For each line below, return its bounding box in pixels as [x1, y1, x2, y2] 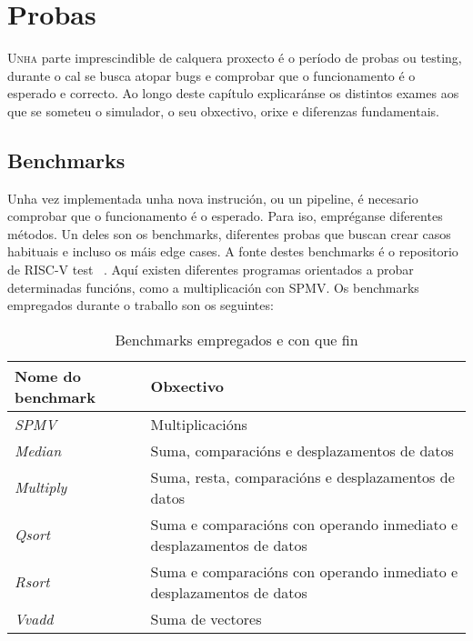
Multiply [15, 476, 67, 498]
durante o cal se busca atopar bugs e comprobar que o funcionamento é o [7, 65, 416, 85]
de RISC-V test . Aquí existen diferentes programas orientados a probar [7, 260, 414, 279]
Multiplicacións [150, 413, 247, 435]
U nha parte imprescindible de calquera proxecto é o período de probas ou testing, [7, 48, 462, 67]
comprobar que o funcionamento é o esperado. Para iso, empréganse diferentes [7, 206, 443, 225]
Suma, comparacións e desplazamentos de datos [150, 439, 454, 461]
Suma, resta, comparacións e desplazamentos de [150, 466, 455, 487]
